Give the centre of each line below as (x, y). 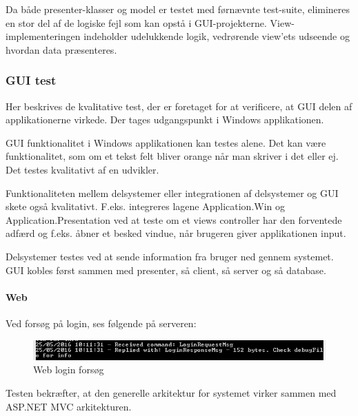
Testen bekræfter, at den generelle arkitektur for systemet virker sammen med (171, 393)
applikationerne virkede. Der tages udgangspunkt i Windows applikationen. (165, 119)
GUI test (31, 80)
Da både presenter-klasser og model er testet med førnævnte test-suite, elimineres (178, 9)
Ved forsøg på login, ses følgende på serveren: (101, 323)
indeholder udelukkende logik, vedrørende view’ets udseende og (217, 36)
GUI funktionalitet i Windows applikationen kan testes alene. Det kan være (166, 142)
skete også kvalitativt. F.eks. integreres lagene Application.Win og (146, 206)
